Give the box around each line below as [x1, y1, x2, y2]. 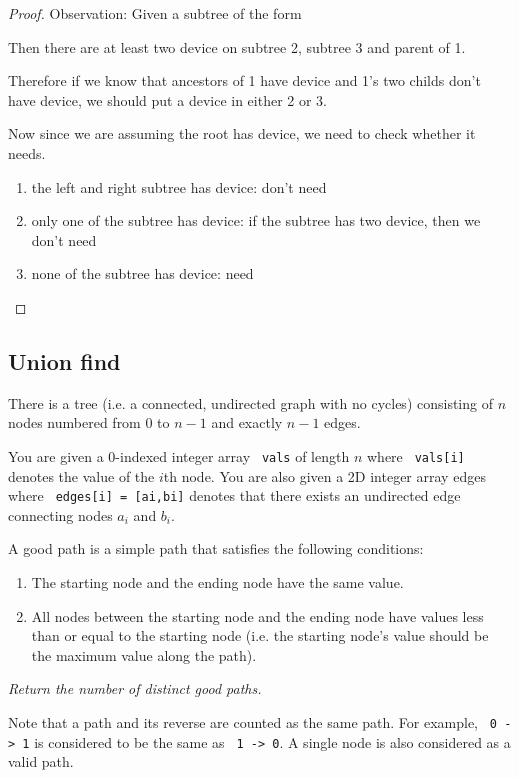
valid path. [8, 751, 74, 772]
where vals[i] [366, 445, 465, 466]
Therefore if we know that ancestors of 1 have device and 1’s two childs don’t [8, 70, 481, 91]
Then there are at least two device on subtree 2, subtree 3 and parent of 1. [8, 36, 466, 57]
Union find [8, 345, 121, 376]
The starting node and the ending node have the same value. [31, 572, 404, 593]
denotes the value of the [8, 465, 155, 486]
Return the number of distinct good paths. [8, 678, 262, 699]
